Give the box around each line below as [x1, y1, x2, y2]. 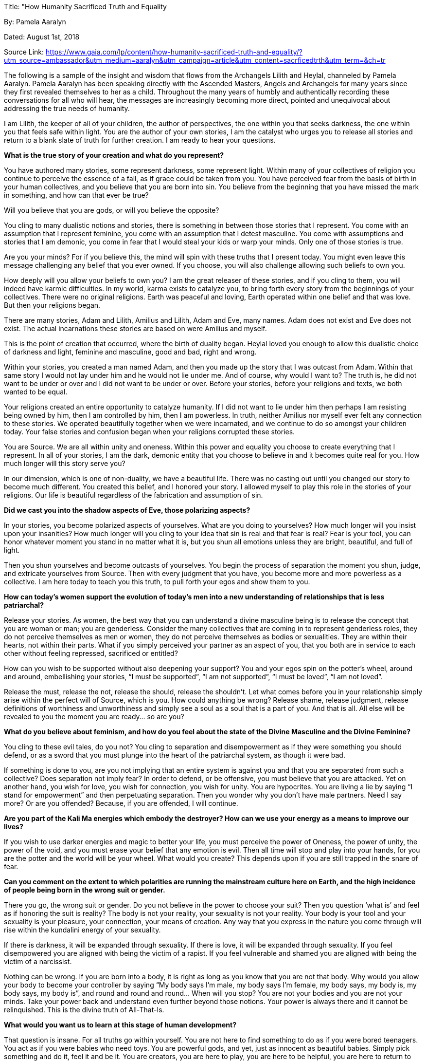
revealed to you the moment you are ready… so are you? [4, 712, 184, 721]
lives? [4, 822, 23, 831]
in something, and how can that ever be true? [4, 191, 149, 199]
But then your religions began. [4, 301, 101, 309]
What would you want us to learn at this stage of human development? [4, 1021, 236, 1029]
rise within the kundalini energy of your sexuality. [4, 926, 161, 934]
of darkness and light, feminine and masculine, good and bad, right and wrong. [4, 348, 257, 356]
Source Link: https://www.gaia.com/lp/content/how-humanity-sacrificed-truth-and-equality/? [4, 48, 302, 56]
